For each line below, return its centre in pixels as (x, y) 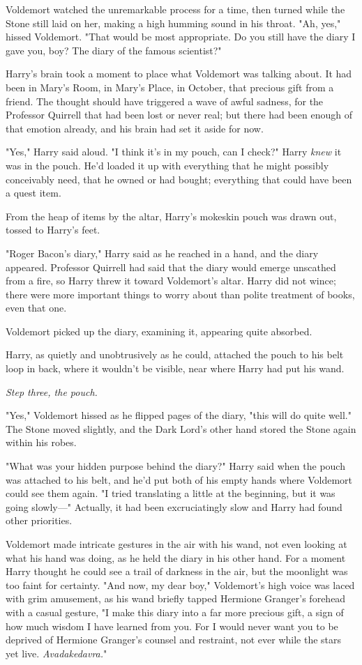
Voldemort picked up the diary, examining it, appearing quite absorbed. (159, 331)
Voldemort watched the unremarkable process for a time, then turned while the (175, 9)
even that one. (36, 308)
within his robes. (41, 442)
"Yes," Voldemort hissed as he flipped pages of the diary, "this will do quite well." (179, 415)
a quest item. (33, 193)
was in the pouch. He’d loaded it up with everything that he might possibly (167, 165)
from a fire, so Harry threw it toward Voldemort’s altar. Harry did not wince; (171, 281)
